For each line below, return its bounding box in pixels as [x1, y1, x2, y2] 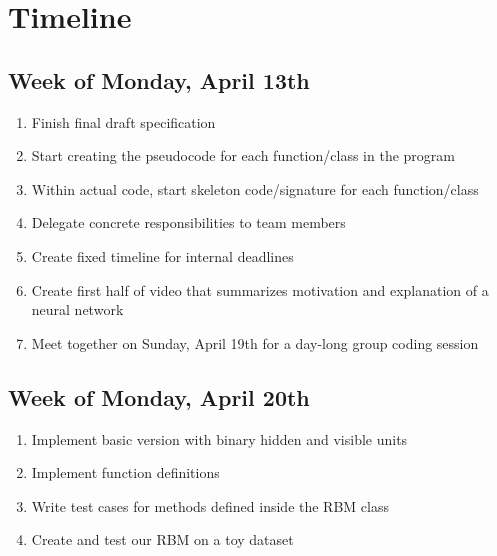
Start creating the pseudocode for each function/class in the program [31, 145, 455, 166]
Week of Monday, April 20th [8, 381, 310, 412]
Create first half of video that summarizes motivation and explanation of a [31, 279, 489, 300]
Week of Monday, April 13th [8, 64, 310, 95]
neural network [31, 299, 124, 320]
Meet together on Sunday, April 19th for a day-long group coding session [31, 332, 479, 353]
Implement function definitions [31, 462, 220, 483]
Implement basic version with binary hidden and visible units [31, 428, 408, 449]
